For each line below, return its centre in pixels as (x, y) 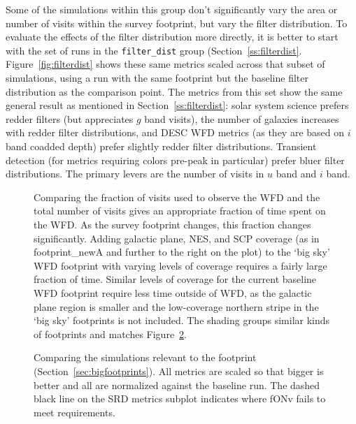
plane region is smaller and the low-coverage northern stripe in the (176, 306)
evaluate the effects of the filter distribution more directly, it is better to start (172, 37)
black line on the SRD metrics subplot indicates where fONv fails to (180, 399)
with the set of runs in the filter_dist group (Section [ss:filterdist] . (154, 50)
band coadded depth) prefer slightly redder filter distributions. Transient (161, 146)
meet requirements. (74, 412)
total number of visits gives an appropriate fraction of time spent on (180, 211)
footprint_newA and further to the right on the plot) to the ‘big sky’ (182, 252)
